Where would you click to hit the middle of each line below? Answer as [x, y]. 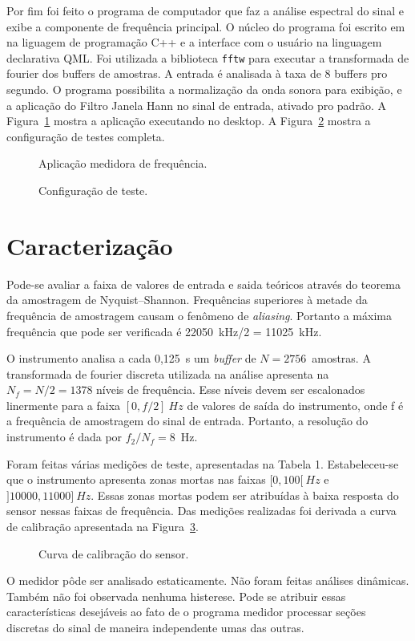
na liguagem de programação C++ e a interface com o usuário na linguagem [194, 42]
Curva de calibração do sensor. [114, 553]
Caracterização [90, 245]
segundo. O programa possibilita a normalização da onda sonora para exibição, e [204, 89]
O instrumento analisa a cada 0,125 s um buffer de [131, 358]
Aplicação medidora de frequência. [123, 163]
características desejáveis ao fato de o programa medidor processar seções [186, 612]
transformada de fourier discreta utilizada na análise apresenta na [168, 373]
